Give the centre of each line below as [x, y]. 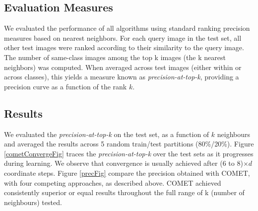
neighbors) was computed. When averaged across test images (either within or [123, 67]
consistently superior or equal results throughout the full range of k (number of [124, 192]
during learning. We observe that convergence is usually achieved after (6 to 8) [124, 163]
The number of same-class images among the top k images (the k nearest [115, 57]
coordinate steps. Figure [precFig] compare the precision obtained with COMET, [127, 173]
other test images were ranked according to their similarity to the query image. [124, 47]
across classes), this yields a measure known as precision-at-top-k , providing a [122, 77]
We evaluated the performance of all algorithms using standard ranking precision [127, 28]
